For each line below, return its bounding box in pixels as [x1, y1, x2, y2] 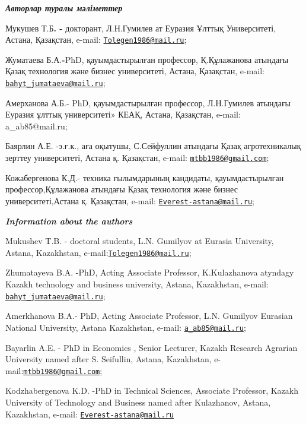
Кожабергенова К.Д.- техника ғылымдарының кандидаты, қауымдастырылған [5, 171, 284, 183]
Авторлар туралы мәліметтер [5, 2, 123, 14]
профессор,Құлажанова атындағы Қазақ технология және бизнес [5, 183, 238, 195]
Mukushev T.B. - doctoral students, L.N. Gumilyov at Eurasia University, [5, 235, 274, 247]
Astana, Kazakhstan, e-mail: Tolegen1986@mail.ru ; [5, 246, 192, 258]
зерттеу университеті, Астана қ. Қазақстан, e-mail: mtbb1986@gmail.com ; [5, 151, 269, 164]
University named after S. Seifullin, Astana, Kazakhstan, [5, 353, 212, 365]
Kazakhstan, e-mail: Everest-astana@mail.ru [5, 407, 174, 420]
